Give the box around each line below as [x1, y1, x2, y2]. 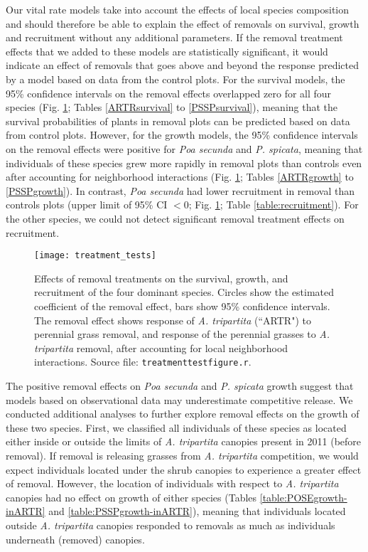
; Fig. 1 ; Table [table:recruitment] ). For [188, 197, 359, 212]
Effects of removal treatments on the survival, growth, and [34, 270, 288, 285]
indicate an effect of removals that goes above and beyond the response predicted [6, 58, 359, 73]
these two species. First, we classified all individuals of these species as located [6, 420, 347, 435]
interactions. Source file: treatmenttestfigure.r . [34, 354, 251, 369]
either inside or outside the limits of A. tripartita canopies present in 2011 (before [6, 434, 362, 449]
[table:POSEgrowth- [259, 489, 347, 504]
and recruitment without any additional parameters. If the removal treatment [6, 30, 343, 45]
